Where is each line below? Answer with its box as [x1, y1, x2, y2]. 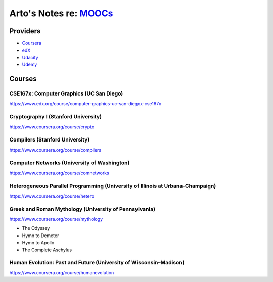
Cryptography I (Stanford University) [9, 113, 102, 120]
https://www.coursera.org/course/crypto [9, 124, 95, 130]
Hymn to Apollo [22, 240, 55, 246]
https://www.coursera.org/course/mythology [9, 216, 103, 222]
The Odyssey [22, 225, 50, 231]
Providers [9, 27, 41, 35]
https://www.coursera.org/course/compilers [9, 147, 101, 153]
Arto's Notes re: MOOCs [9, 8, 113, 19]
